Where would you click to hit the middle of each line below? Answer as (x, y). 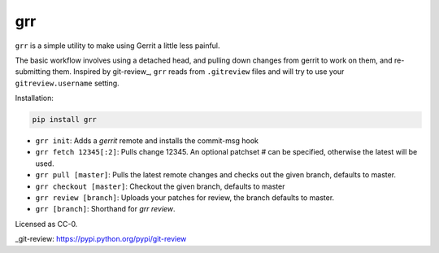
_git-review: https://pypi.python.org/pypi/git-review (101, 239)
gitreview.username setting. (67, 83)
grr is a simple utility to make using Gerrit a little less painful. (117, 46)
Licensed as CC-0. (46, 224)
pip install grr (65, 120)
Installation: (35, 98)
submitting (33, 72)
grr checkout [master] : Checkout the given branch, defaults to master (160, 186)
